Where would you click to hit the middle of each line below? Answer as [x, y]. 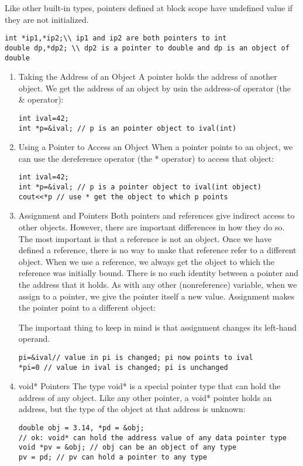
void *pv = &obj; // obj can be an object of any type [128, 448]
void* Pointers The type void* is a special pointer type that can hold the [149, 386]
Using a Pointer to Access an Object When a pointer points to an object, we [156, 147]
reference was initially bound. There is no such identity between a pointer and [159, 273]
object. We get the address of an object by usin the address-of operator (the [155, 88]
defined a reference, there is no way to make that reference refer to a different [157, 250]
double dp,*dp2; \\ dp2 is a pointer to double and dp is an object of [147, 48]
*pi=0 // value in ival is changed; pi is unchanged [123, 367]
